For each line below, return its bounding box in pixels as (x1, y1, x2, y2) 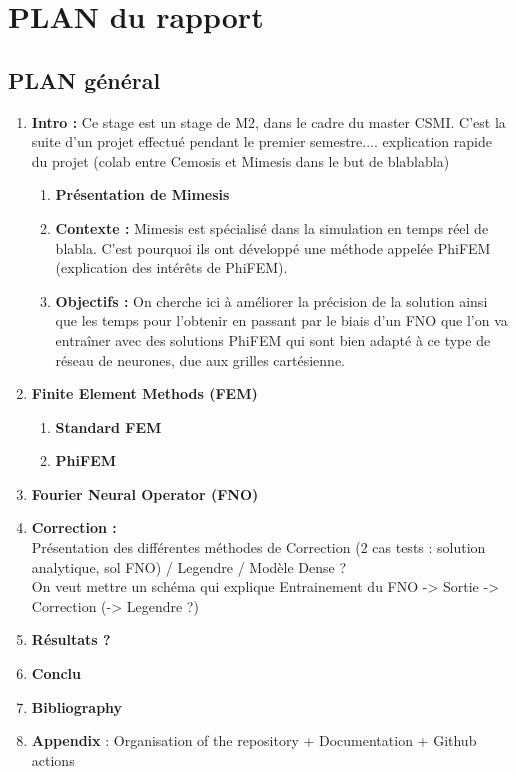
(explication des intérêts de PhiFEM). (55, 257, 288, 278)
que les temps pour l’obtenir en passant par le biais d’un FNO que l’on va (55, 310, 508, 331)
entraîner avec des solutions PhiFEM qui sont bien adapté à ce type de (55, 329, 491, 350)
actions (31, 749, 75, 770)
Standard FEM (55, 416, 162, 437)
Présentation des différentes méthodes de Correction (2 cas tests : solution (31, 537, 486, 558)
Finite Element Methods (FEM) (31, 383, 258, 404)
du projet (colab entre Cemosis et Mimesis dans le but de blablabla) (31, 150, 450, 171)
